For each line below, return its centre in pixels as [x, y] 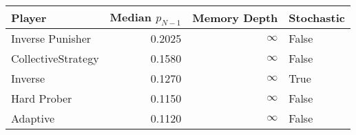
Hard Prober [42, 98]
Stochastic [317, 17]
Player [29, 17]
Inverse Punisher [51, 39]
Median [131, 17]
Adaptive [33, 118]
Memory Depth [235, 17]
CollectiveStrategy [55, 59]
